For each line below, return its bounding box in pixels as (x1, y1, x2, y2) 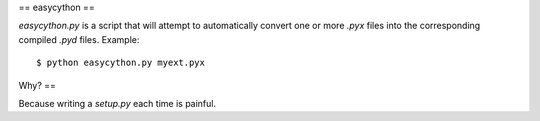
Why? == (18, 79, 57, 91)
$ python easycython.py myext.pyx (36, 57, 205, 69)
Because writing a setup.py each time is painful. (18, 97, 217, 109)
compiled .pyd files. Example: (18, 33, 140, 45)
